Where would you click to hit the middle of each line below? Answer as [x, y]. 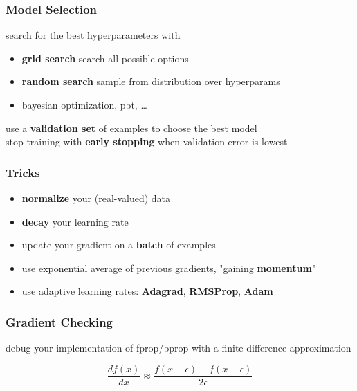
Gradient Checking [59, 321]
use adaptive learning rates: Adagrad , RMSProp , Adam [147, 291]
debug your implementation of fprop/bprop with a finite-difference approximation [178, 348]
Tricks [23, 172]
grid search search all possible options [105, 58]
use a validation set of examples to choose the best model [131, 128]
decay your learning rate [75, 221]
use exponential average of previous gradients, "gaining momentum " [169, 267]
